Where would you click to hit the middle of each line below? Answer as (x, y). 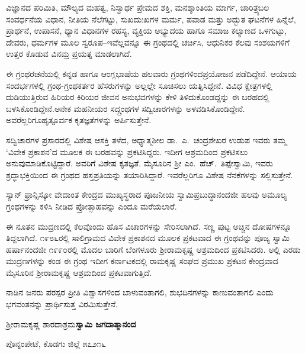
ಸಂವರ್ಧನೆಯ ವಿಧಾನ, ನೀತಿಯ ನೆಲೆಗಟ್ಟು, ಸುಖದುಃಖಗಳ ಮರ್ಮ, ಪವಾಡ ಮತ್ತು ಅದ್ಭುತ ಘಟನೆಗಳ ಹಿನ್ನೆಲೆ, (151, 19)
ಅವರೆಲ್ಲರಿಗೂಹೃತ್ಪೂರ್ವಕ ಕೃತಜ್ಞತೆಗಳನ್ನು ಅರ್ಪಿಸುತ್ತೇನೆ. (79, 120)
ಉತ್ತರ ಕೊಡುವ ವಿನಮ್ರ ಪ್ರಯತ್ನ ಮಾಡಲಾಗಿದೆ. (69, 54)
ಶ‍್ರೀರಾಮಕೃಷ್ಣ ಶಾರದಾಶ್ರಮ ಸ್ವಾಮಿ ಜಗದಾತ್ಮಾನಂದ (71, 324)
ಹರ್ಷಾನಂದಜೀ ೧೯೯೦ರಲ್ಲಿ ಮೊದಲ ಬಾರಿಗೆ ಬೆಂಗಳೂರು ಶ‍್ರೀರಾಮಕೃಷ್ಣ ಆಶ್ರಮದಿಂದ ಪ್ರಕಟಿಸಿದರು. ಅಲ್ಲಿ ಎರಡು (153, 249)
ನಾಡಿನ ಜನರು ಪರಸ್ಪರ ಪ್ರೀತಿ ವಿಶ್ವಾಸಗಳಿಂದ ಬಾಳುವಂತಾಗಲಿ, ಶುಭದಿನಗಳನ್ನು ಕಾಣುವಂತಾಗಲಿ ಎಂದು (140, 292)
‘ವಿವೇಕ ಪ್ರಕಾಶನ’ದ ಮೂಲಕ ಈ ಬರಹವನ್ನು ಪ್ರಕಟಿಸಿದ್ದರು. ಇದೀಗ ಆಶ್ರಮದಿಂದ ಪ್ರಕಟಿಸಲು (127, 151)
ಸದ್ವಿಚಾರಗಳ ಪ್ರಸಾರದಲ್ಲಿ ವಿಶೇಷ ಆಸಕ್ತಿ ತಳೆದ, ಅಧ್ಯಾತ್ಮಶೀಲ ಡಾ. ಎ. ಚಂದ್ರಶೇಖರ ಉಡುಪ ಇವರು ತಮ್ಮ (146, 139)
